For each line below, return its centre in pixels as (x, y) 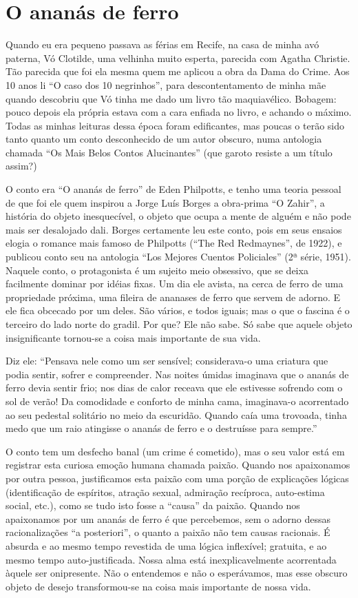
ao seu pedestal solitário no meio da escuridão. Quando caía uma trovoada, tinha (176, 414)
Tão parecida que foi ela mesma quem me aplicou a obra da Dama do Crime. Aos (178, 71)
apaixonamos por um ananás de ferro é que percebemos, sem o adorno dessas (168, 518)
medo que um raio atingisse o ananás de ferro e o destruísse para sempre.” (161, 428)
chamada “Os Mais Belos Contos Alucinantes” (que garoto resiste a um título (169, 152)
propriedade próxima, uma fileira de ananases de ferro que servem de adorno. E (173, 297)
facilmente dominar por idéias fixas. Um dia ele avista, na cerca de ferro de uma (175, 283)
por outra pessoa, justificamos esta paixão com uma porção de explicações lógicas (177, 478)
